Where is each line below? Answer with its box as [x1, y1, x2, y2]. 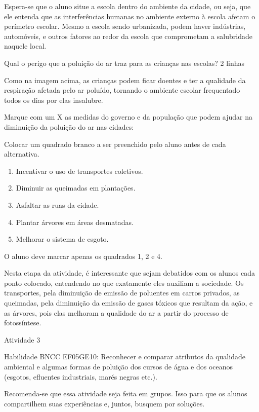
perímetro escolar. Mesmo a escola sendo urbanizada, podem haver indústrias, [4, 21, 246, 31]
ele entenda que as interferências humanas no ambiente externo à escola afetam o [4, 11, 255, 21]
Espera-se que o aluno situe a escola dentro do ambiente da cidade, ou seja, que [4, 1, 251, 11]
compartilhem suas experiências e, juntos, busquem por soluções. [4, 398, 205, 408]
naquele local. [4, 41, 47, 51]
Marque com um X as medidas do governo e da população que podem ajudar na [4, 111, 253, 122]
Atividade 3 [4, 334, 40, 345]
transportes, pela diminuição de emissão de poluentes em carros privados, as [4, 287, 240, 298]
